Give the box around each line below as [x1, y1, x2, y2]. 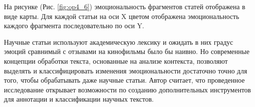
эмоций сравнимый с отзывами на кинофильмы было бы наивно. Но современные [4, 46, 250, 56]
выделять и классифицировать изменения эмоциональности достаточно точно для [4, 65, 247, 75]
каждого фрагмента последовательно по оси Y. [4, 20, 144, 31]
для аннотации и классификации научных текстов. [4, 94, 154, 104]
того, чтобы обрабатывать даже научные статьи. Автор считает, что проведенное [4, 75, 245, 85]
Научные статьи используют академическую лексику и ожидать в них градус [4, 36, 233, 47]
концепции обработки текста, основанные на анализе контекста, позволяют [4, 55, 228, 66]
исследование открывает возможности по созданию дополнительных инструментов [4, 84, 251, 94]
